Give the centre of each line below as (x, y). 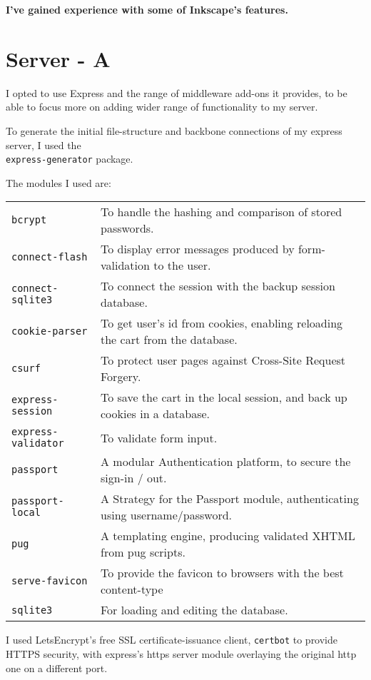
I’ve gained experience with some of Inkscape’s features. (147, 9)
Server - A (58, 58)
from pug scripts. (143, 552)
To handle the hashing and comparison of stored (222, 212)
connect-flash (50, 257)
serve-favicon (50, 581)
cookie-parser (50, 331)
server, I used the (44, 144)
